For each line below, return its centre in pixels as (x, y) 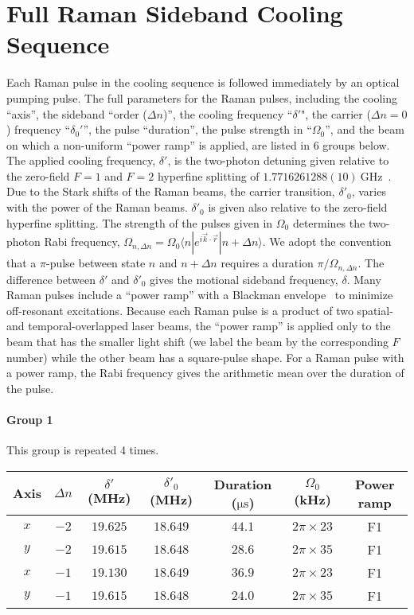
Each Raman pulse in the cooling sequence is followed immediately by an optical (203, 82)
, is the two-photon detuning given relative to (278, 160)
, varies (369, 191)
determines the (329, 222)
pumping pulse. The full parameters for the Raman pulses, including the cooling (202, 97)
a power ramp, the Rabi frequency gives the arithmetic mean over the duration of (205, 373)
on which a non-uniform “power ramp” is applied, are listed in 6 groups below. (198, 144)
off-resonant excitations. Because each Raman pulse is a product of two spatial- (200, 310)
